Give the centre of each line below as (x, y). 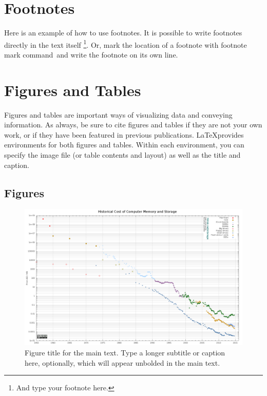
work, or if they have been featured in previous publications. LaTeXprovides (124, 134)
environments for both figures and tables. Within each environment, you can (124, 145)
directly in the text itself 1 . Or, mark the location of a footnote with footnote (126, 44)
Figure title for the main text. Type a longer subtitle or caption (125, 353)
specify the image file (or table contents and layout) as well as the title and (122, 155)
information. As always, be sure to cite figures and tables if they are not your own (133, 125)
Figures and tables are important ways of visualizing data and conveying (118, 114)
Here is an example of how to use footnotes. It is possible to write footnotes (123, 33)
